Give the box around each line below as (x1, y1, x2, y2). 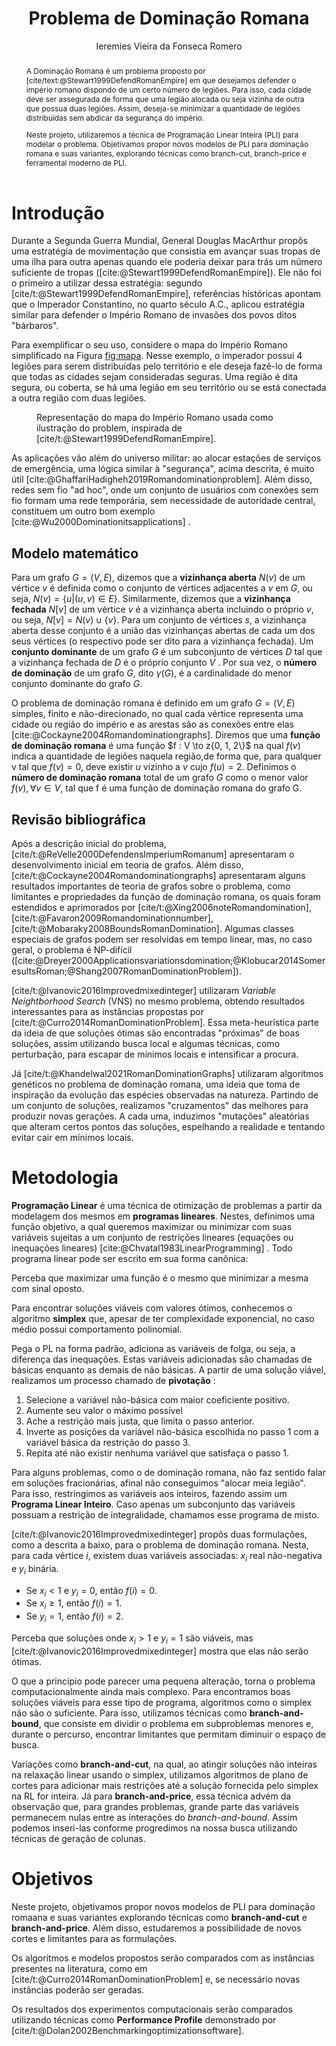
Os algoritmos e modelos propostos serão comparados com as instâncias (11, 1952, 315, 1964)
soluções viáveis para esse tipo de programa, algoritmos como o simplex (11, 1696, 313, 1708)
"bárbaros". (11, 320, 59, 332)
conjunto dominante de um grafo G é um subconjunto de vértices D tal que (11, 646, 323, 658)
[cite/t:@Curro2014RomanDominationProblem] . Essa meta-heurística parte (11, 1017, 319, 1028)
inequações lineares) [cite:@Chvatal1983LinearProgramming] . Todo (11, 1242, 293, 1254)
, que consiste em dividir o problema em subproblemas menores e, (38, 1717, 314, 1729)
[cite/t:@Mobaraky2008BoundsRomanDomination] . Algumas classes (11, 923, 294, 934)
